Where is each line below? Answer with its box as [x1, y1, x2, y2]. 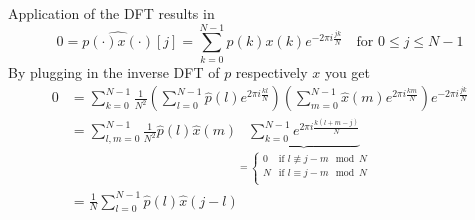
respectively [235, 61, 308, 82]
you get [324, 61, 370, 82]
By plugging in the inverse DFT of [8, 61, 220, 82]
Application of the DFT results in [8, 3, 215, 23]
